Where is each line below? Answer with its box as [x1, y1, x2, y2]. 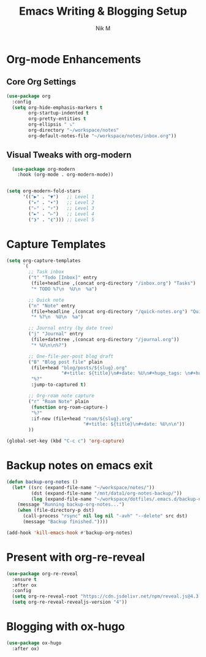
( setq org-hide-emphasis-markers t [12, 104, 103, 111]
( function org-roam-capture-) [31, 404, 109, 410]
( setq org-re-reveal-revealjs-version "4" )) [12, 599, 128, 606]
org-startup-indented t [28, 110, 89, 116]
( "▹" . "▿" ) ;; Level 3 [28, 205, 95, 211]
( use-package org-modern [12, 166, 75, 172]
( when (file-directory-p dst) [17, 507, 95, 514]
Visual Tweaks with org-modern [6, 150, 132, 160]
